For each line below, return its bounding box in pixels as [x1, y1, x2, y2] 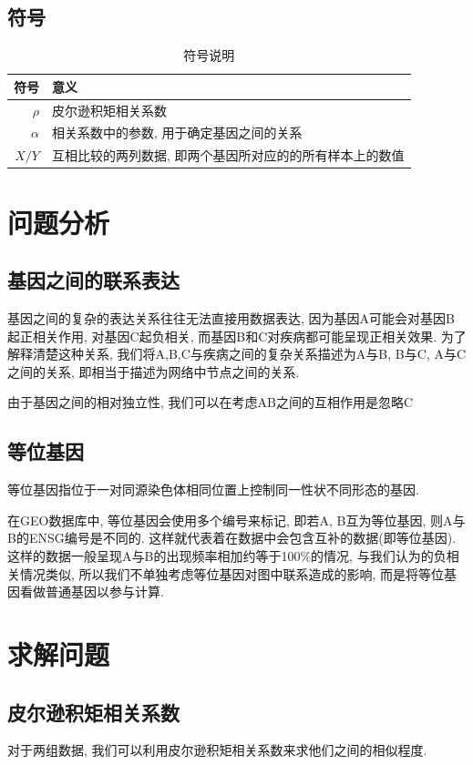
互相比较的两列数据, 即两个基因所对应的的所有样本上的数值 [52, 146, 405, 165]
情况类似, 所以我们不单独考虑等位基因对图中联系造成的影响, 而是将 [19, 564, 419, 583]
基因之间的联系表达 [7, 266, 180, 294]
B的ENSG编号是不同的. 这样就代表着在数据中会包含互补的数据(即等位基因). [7, 528, 457, 547]
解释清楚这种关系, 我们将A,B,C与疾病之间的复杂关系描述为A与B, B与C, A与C [7, 344, 467, 363]
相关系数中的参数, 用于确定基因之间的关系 [52, 123, 303, 142]
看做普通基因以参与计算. [19, 582, 164, 601]
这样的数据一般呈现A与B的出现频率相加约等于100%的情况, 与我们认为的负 [7, 546, 447, 565]
